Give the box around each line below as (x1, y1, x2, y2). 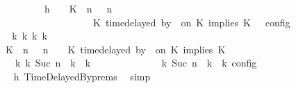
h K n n (44, 1, 113, 15)
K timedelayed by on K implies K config (92, 15, 290, 29)
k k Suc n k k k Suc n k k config (15, 55, 257, 70)
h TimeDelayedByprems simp (13, 69, 151, 83)
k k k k (12, 28, 47, 43)
